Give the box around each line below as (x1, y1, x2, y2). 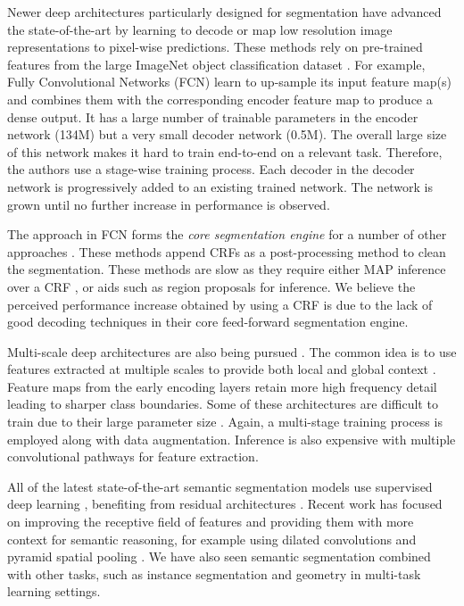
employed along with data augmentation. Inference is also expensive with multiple (7, 429, 456, 448)
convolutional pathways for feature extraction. (7, 447, 259, 466)
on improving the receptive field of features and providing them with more (7, 512, 414, 531)
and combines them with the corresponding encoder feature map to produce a (7, 89, 433, 108)
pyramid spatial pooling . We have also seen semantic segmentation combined (7, 547, 431, 566)
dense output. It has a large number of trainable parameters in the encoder (7, 107, 418, 126)
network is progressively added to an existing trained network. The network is (7, 177, 433, 195)
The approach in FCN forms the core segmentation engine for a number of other (7, 225, 447, 244)
